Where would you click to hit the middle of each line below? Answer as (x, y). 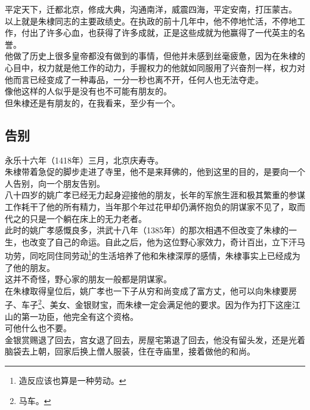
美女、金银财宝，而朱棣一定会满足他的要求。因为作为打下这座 (171, 304)
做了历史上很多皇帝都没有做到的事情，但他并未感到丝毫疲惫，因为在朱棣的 (159, 56)
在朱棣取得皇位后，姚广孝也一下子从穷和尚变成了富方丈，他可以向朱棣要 (147, 290)
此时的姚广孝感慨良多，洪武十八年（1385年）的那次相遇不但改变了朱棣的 (147, 230)
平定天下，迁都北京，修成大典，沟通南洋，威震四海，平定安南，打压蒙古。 (151, 9)
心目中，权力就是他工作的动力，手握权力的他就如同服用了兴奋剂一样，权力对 (155, 67)
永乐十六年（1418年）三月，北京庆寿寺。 (84, 160)
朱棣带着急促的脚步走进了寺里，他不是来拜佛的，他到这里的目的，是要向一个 (155, 172)
